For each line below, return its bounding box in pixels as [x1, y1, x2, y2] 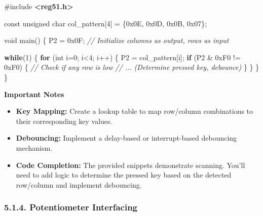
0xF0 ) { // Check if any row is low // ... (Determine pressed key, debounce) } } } [4, 62, 259, 72]
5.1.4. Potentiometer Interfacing [4, 201, 138, 213]
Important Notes [4, 89, 64, 99]
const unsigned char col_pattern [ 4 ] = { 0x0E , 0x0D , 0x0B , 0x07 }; [4, 18, 207, 28]
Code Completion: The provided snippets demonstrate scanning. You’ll [16, 159, 245, 170]
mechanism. [16, 142, 53, 153]
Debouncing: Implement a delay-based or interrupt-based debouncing [16, 133, 237, 143]
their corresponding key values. [16, 115, 112, 126]
